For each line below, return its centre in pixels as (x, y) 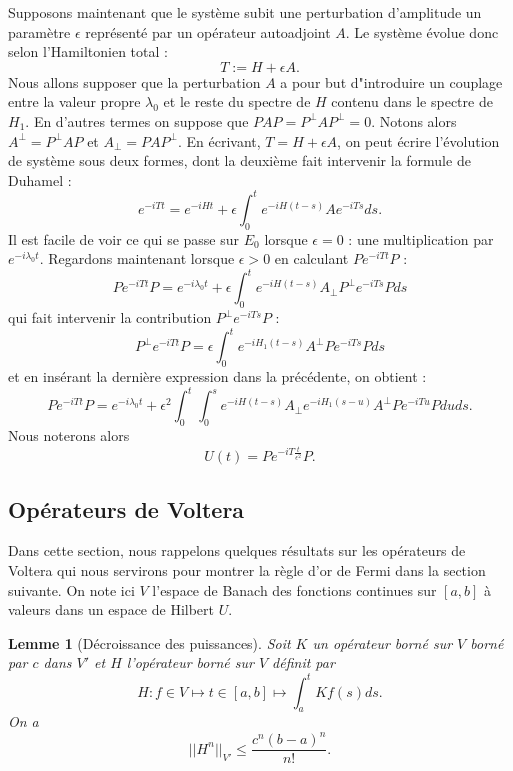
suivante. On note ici (71, 589)
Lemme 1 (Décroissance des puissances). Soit (149, 642)
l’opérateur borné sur (190, 662)
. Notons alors (414, 120)
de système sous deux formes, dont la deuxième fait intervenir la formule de (239, 160)
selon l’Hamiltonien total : (88, 51)
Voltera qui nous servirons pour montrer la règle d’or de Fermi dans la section (247, 570)
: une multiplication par (421, 238)
